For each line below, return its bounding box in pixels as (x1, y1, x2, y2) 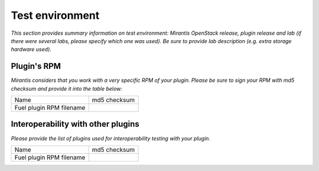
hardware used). (11, 46, 51, 53)
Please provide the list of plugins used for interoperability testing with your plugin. (11, 134, 211, 142)
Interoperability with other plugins (11, 119, 140, 129)
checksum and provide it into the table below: (11, 85, 122, 92)
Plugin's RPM (11, 61, 61, 71)
